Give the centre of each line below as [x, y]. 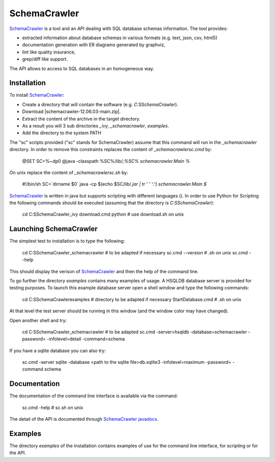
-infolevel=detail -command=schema [86, 339]
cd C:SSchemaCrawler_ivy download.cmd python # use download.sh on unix [103, 214]
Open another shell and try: [38, 320]
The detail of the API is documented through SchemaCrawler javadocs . [84, 419]
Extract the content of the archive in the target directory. [81, 119]
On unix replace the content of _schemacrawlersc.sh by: [69, 172]
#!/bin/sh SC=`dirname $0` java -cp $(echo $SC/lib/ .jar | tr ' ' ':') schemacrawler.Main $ [114, 184]
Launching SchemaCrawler [53, 229]
